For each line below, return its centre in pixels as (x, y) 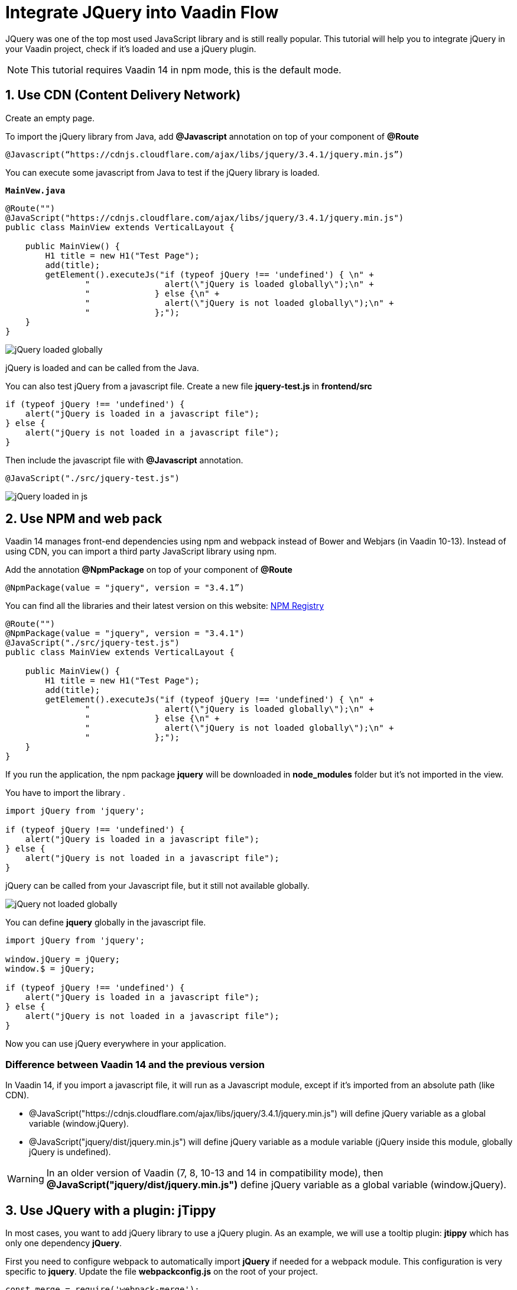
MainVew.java (35, 190)
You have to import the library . (65, 793)
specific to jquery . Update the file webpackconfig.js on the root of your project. (162, 1272)
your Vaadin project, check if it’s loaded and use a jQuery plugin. (131, 49)
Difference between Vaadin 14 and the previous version (135, 1064)
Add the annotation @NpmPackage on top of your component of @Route (149, 570)
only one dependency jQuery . (64, 1243)
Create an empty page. (50, 118)
